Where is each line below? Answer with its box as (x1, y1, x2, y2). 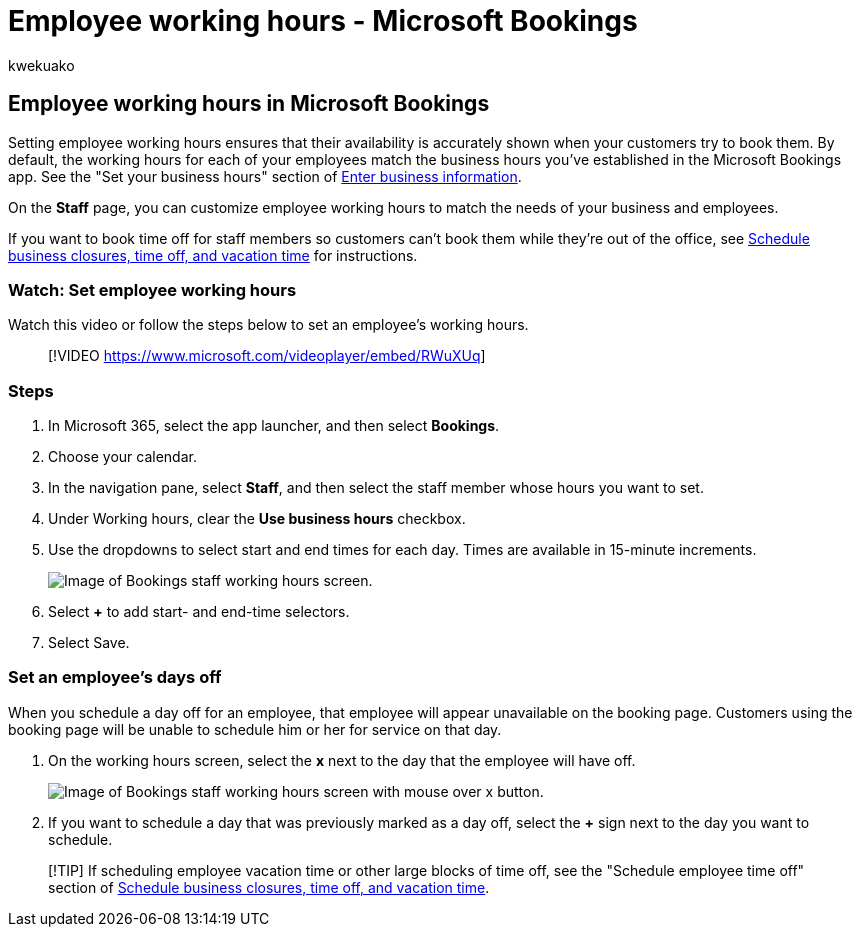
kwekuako (8, 56, 75, 74)
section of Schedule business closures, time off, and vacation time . (48, 878, 490, 896)
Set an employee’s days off (8, 667, 222, 688)
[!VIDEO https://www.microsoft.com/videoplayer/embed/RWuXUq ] (48, 347, 486, 365)
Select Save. (48, 634, 130, 652)
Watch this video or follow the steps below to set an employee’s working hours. (8, 316, 529, 334)
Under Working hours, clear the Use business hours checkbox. (48, 510, 466, 528)
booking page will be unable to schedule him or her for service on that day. (8, 720, 502, 738)
